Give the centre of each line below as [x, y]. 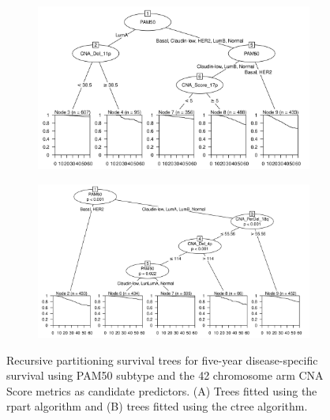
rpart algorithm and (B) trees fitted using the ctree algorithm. [157, 406]
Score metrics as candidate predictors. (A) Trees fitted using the [162, 390]
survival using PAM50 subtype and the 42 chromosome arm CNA [165, 375]
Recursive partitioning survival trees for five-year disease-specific [162, 359]
